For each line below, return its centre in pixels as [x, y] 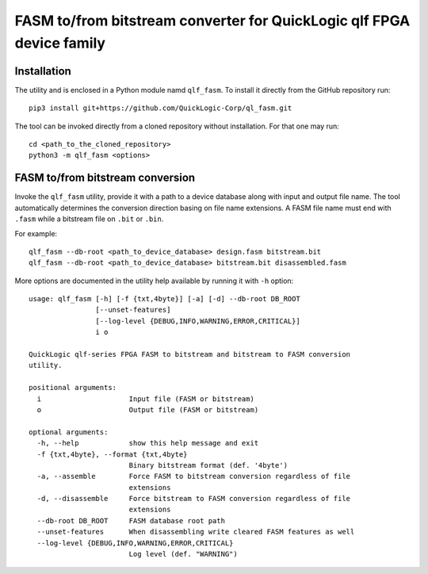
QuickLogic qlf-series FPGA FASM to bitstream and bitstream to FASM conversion [190, 354]
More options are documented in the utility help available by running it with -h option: [154, 281]
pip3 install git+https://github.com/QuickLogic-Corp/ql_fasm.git [160, 108]
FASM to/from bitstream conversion [105, 178]
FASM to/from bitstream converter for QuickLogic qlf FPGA [212, 21]
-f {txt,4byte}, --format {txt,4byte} [112, 454]
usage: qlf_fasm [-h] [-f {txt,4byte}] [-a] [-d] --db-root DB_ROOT [164, 299]
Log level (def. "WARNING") [183, 554]
